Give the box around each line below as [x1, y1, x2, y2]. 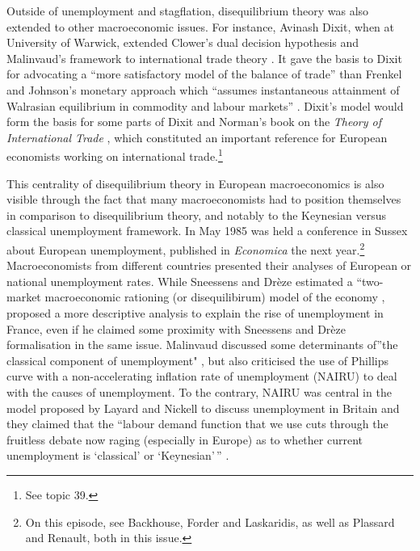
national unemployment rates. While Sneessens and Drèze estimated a [6, 272, 353, 289]
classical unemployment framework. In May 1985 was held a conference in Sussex [6, 222, 408, 239]
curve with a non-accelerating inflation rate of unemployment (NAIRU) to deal [6, 368, 397, 385]
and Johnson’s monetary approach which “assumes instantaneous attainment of [6, 81, 400, 98]
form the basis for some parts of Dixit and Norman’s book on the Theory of [6, 113, 382, 130]
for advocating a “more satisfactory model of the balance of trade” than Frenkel [6, 65, 402, 82]
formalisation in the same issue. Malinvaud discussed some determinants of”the [6, 336, 398, 353]
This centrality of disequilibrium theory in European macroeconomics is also [6, 175, 384, 191]
